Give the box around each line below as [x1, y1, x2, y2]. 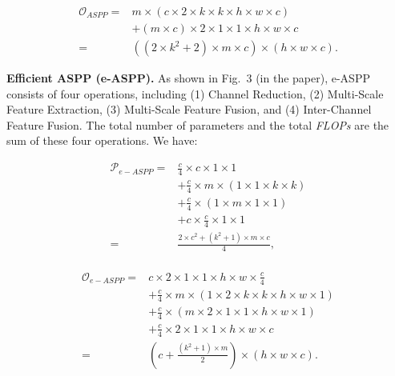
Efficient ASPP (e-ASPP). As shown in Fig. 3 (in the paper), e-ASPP [6, 70, 370, 86]
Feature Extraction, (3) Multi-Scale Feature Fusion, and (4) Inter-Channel [6, 101, 372, 118]
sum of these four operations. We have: [6, 132, 198, 149]
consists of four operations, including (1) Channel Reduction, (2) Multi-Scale [6, 85, 384, 102]
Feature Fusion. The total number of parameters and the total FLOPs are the [6, 116, 389, 133]
